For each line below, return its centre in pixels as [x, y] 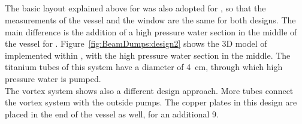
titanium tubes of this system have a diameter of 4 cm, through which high [144, 67]
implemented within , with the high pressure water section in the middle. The [148, 55]
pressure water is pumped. [53, 78]
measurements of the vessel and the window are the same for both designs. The [150, 19]
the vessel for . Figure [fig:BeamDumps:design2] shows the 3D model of [136, 43]
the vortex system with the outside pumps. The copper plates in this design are [151, 102]
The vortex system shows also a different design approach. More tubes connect [149, 90]
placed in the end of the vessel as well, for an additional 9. [112, 114]
